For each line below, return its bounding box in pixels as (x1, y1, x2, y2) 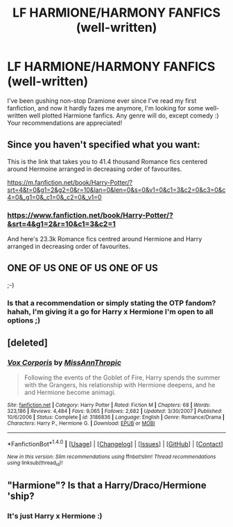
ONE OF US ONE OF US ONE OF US (7, 262, 158, 274)
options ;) (7, 315, 40, 325)
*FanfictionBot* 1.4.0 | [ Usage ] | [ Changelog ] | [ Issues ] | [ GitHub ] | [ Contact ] (7, 439, 223, 448)
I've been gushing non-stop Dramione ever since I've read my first (7, 96, 197, 105)
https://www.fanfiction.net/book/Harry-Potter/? (7, 210, 173, 220)
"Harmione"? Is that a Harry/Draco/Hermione (7, 479, 207, 491)
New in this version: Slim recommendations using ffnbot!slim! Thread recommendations (7, 453, 216, 460)
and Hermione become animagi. (24, 388, 116, 397)
